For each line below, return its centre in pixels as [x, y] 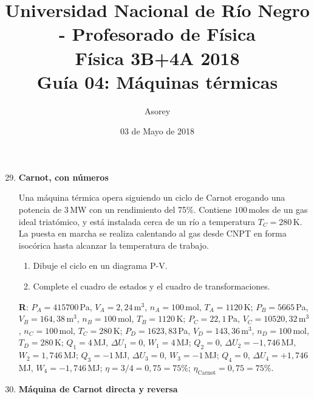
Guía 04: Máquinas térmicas [157, 81]
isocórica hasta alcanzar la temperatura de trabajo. [114, 245]
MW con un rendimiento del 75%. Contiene [151, 210]
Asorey [157, 110]
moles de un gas [278, 210]
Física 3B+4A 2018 [157, 57]
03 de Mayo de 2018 [157, 131]
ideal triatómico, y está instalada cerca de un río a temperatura [137, 221]
